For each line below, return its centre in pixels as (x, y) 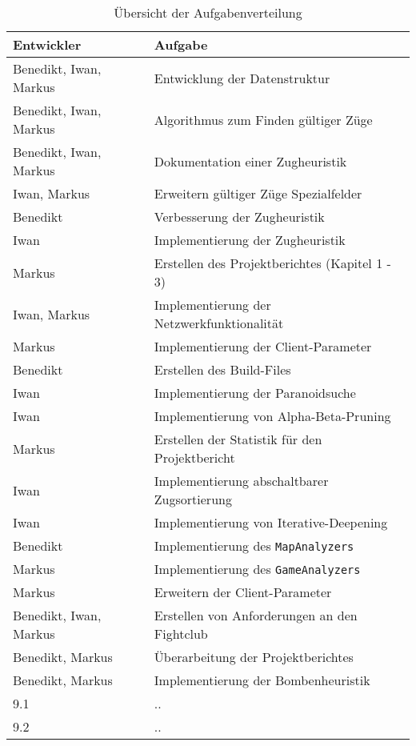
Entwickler (47, 44)
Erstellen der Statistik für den (238, 439)
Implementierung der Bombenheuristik (262, 680)
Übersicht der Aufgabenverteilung (208, 12)
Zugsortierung (193, 499)
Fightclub (181, 634)
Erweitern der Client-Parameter (243, 592)
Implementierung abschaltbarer (241, 481)
